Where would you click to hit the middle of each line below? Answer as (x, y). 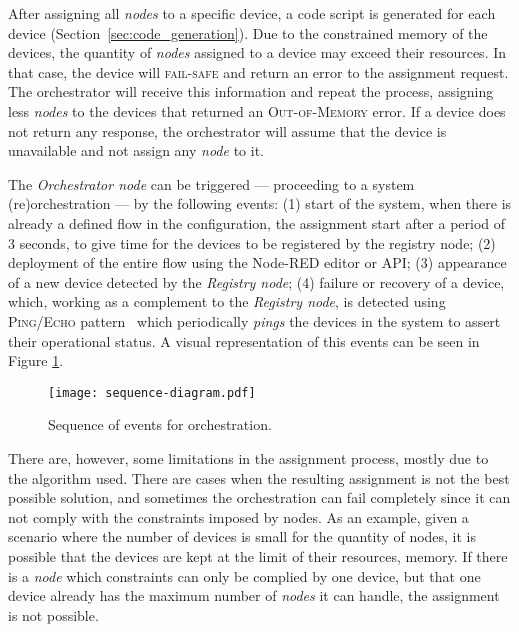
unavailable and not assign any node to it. (136, 150)
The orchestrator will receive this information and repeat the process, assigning (251, 91)
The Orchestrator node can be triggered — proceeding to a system (211, 183)
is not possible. (53, 614)
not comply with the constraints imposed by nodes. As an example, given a (238, 516)
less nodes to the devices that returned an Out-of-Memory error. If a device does (257, 110)
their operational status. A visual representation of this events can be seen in (244, 340)
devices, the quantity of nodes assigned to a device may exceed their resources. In (257, 52)
